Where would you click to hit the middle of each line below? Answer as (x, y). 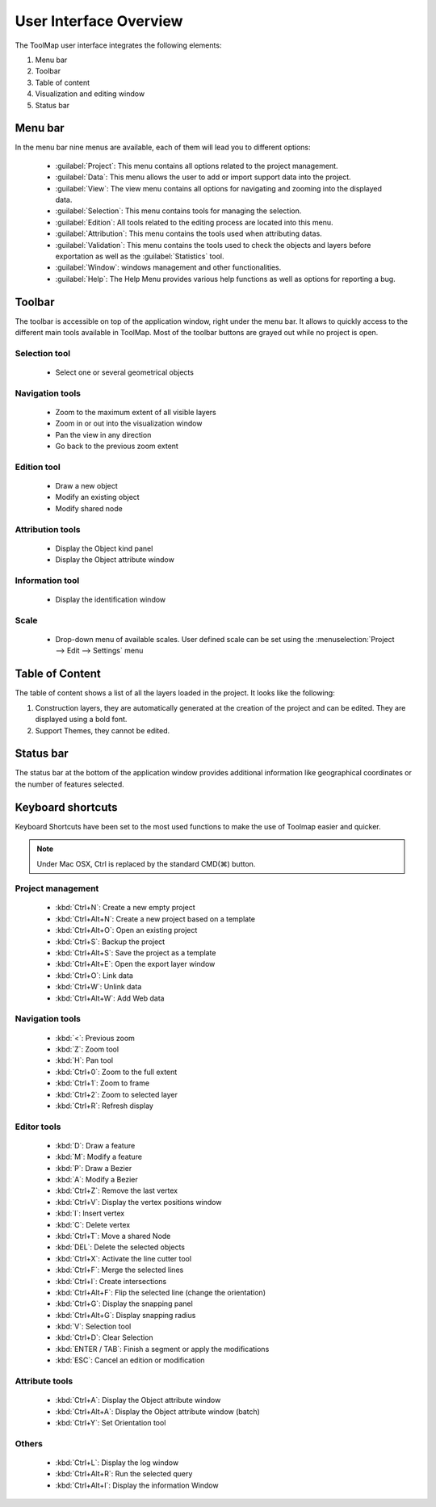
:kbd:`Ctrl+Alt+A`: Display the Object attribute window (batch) (157, 1411)
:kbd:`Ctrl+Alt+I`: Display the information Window (137, 1485)
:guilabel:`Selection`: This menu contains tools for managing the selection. (178, 211)
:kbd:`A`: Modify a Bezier (97, 1180)
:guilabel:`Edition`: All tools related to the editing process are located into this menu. (195, 222)
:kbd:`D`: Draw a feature (95, 1145)
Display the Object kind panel (104, 548)
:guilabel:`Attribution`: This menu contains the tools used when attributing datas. (189, 233)
